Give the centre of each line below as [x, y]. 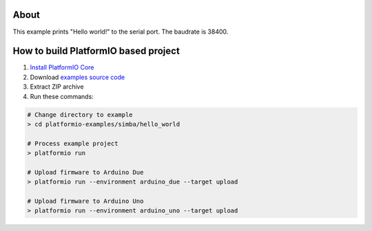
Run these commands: [62, 96]
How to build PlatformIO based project [96, 51]
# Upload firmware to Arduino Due [85, 172]
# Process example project [73, 143]
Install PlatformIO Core [62, 67]
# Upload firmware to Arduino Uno [85, 201]
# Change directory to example [80, 114]
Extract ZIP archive [57, 87]
